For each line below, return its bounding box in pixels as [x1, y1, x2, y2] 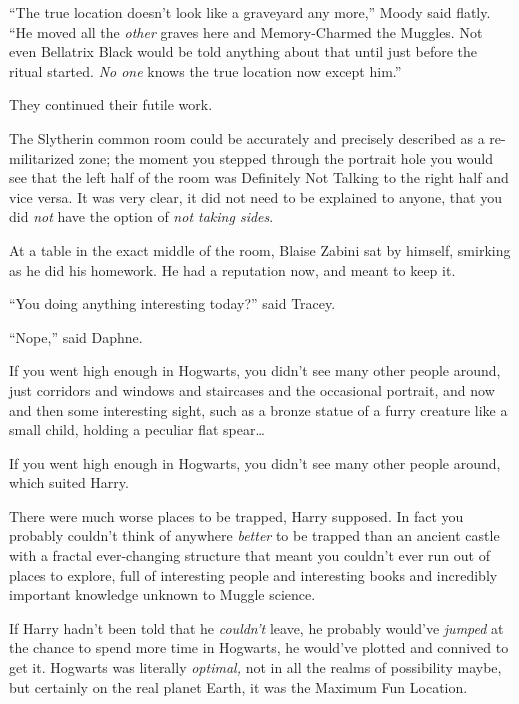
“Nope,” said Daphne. [9, 326, 143, 347]
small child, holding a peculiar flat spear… [9, 419, 265, 440]
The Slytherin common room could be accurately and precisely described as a [9, 127, 485, 148]
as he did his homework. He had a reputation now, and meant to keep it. [9, 259, 456, 280]
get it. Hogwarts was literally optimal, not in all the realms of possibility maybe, [9, 657, 502, 678]
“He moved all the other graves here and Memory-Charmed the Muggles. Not [9, 21, 483, 42]
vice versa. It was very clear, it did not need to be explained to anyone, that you [9, 186, 502, 207]
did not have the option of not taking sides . [9, 206, 274, 227]
